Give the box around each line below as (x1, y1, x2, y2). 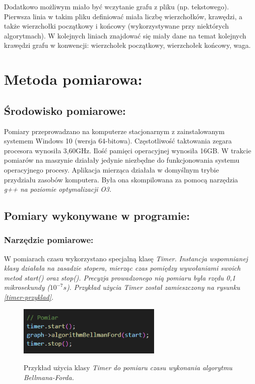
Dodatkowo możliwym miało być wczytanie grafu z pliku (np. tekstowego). (4, 1, 229, 11)
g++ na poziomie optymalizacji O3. (4, 184, 112, 194)
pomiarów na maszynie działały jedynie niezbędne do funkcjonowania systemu (4, 155, 240, 165)
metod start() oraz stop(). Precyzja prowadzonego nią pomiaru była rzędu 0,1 (4, 272, 236, 282)
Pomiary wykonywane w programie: (4, 208, 190, 223)
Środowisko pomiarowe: (4, 103, 126, 118)
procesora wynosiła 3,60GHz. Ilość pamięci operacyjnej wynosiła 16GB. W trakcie (4, 145, 252, 155)
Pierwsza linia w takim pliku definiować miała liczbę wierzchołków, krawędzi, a (4, 11, 243, 21)
